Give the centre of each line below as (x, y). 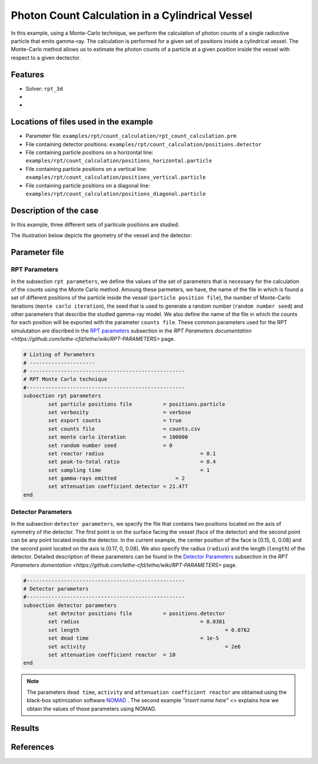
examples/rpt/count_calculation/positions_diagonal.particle (116, 194)
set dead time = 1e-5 (133, 638)
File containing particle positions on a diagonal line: (88, 185)
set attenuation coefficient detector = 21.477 (118, 487)
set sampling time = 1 (129, 470)
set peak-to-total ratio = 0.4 (132, 462)
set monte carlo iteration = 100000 (118, 437)
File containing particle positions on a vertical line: (86, 169)
